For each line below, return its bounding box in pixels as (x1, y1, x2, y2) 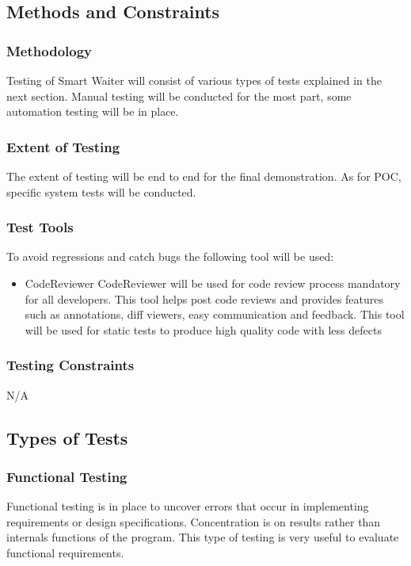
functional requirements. (6, 544, 124, 560)
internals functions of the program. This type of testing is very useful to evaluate (6, 529, 399, 545)
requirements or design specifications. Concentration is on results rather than (6, 513, 381, 530)
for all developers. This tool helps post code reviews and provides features (25, 290, 384, 307)
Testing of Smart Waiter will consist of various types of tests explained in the (6, 72, 382, 88)
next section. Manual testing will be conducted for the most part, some (6, 87, 352, 104)
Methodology (6, 40, 93, 60)
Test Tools (6, 217, 74, 237)
